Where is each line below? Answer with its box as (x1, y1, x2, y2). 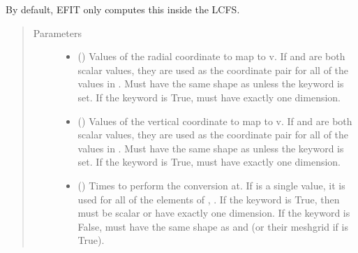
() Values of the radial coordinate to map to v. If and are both (77, 49, 345, 64)
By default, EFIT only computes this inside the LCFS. (6, 2, 240, 16)
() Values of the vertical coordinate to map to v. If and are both (77, 113, 352, 128)
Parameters (33, 25, 82, 40)
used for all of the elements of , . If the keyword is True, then (77, 191, 340, 206)
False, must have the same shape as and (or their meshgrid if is (77, 219, 348, 233)
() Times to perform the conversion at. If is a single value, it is (77, 178, 345, 192)
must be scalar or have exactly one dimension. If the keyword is (77, 205, 350, 220)
